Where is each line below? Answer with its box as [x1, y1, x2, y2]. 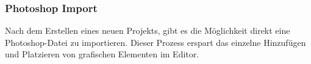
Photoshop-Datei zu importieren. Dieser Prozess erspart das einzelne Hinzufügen [5, 36, 306, 48]
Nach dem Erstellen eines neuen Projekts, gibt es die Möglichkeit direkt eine [5, 24, 290, 37]
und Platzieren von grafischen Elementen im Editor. [5, 48, 199, 60]
